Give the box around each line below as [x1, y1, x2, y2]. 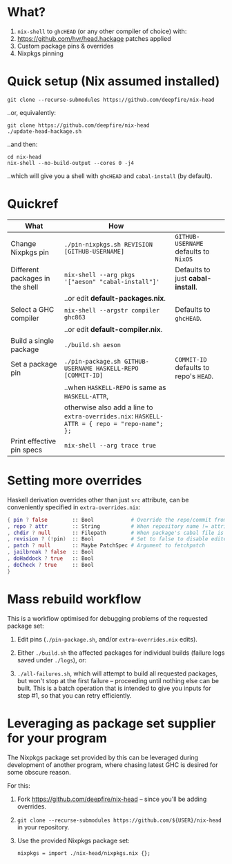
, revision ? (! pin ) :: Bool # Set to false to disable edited [7, 536, 230, 543]
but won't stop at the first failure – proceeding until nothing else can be [17, 676, 220, 685]
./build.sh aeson [64, 341, 121, 349]
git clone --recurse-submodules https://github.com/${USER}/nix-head [17, 817, 222, 824]
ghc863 [64, 313, 86, 321]
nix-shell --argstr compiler [64, 306, 160, 314]
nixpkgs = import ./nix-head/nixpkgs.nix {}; [17, 849, 151, 856]
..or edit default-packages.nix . [64, 293, 166, 303]
